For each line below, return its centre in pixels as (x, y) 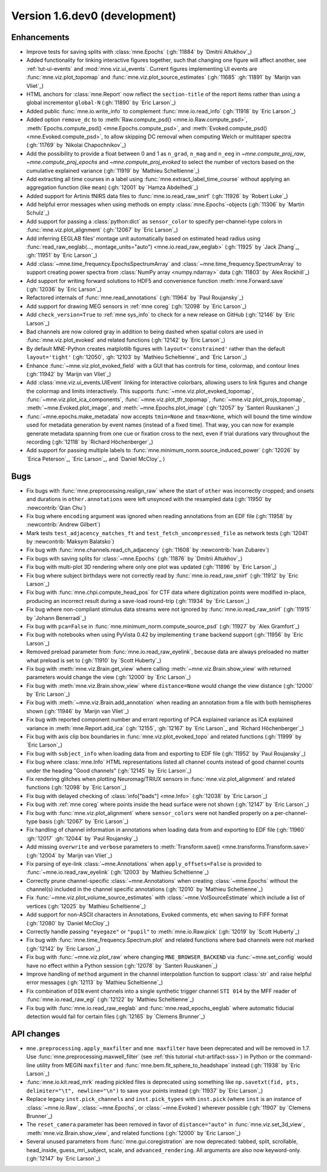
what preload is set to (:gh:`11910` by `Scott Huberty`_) (94, 660)
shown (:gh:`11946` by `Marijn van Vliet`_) (78, 711)
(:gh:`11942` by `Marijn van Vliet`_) (69, 374)
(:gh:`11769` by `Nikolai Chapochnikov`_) (76, 145)
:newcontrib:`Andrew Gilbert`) (64, 525)
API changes (36, 1034)
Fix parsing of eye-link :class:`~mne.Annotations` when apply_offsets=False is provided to (144, 864)
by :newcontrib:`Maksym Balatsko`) (70, 542)
